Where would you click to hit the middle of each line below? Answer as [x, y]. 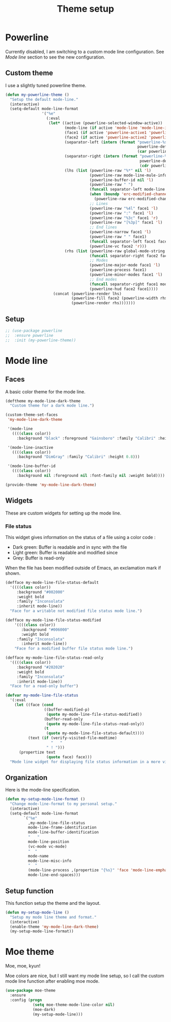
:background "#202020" [41, 667]
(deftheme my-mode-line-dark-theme [43, 401]
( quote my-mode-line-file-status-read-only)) [95, 724]
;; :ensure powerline [29, 335]
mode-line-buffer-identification [63, 832]
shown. [13, 573]
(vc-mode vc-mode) [47, 846]
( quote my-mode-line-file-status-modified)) [94, 714]
